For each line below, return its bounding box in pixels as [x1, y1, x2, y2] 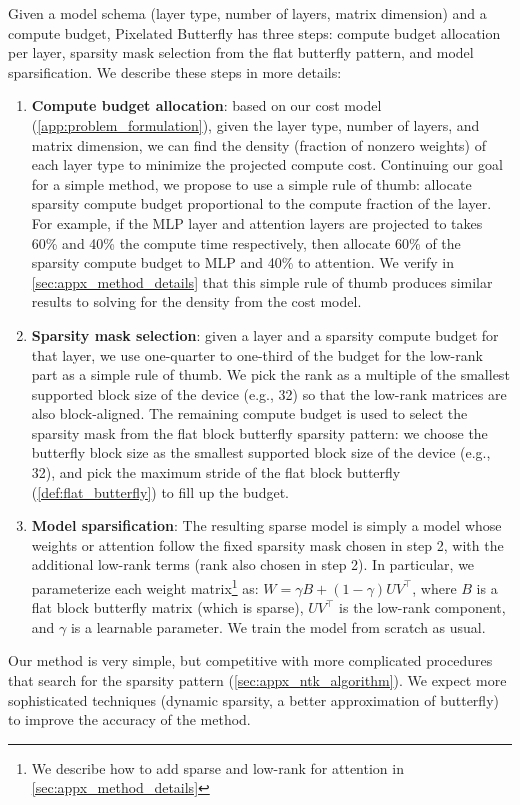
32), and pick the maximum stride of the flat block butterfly [31, 462, 401, 483]
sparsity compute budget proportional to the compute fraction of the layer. [31, 193, 492, 214]
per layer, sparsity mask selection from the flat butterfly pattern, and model [8, 42, 474, 63]
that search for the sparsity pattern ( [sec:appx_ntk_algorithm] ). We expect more [8, 670, 507, 691]
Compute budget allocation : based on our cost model [31, 95, 382, 116]
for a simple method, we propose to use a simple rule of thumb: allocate [31, 173, 472, 194]
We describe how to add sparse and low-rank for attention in [31, 757, 404, 778]
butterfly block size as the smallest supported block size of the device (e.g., [31, 442, 491, 463]
